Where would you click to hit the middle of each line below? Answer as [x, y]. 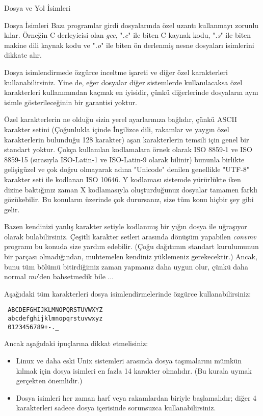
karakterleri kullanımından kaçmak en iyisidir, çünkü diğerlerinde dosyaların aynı [131, 92]
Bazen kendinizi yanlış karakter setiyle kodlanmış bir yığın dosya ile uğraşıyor [126, 226]
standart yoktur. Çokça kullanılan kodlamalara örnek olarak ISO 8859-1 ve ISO [128, 149]
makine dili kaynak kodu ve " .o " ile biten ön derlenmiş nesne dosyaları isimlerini [129, 45]
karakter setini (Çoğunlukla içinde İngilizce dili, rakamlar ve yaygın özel [117, 129]
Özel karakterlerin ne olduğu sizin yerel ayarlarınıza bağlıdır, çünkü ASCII [121, 119]
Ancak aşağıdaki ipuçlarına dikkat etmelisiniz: [76, 343]
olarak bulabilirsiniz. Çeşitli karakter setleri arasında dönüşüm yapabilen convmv [130, 236]
